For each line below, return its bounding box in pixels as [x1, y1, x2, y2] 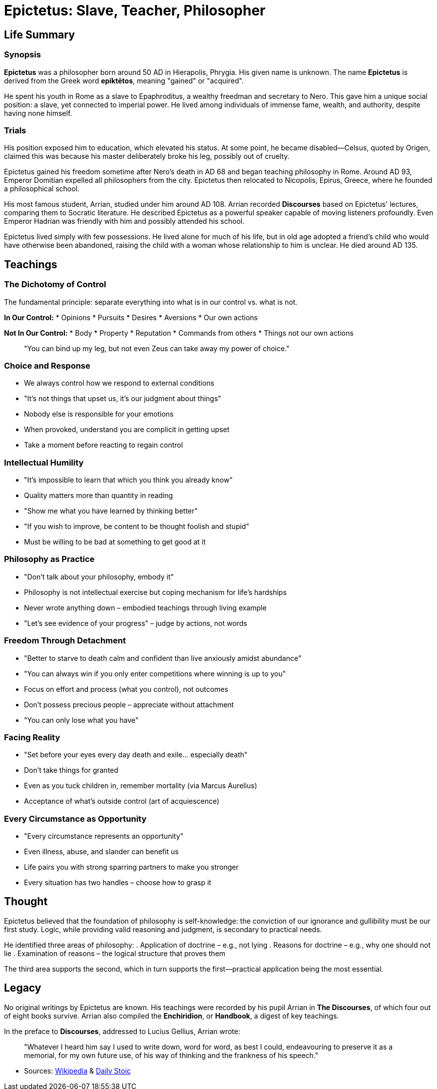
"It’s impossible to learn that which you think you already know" [24, 476, 233, 485]
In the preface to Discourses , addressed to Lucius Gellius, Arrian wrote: [4, 1027, 240, 1036]
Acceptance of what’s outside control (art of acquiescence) [24, 797, 220, 806]
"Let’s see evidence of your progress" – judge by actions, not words [24, 618, 247, 627]
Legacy [4, 982, 41, 995]
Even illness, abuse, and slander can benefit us [24, 847, 179, 856]
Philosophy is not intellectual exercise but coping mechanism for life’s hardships [24, 587, 287, 596]
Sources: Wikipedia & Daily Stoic [24, 1066, 131, 1075]
